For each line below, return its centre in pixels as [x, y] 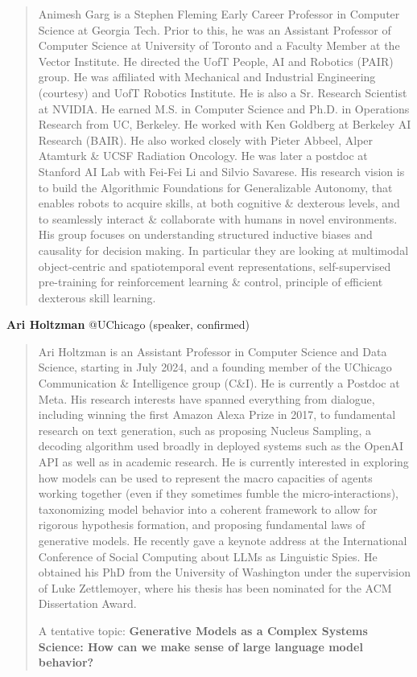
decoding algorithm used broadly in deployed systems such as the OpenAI [221, 446]
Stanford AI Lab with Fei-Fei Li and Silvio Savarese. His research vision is [221, 171]
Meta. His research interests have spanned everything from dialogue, [206, 398]
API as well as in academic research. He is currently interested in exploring [223, 462]
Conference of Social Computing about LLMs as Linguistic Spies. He [208, 556]
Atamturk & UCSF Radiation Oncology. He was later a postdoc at [203, 156]
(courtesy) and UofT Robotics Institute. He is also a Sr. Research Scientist [223, 92]
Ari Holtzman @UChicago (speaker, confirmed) [128, 324]
